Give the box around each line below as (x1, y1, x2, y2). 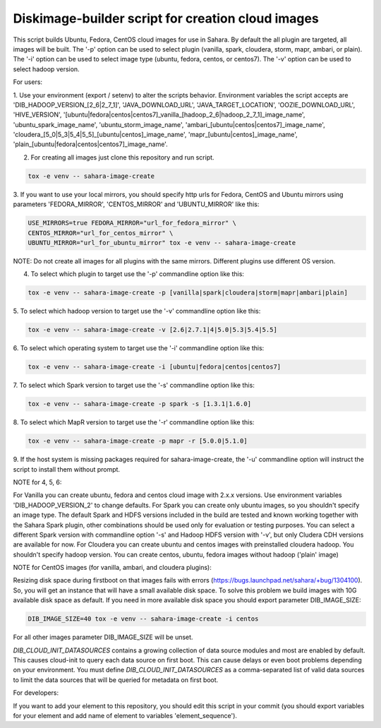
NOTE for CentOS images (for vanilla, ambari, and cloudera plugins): (13, 563, 212, 572)
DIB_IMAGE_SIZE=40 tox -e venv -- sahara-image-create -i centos (28, 615, 259, 623)
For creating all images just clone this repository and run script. (30, 153, 214, 162)
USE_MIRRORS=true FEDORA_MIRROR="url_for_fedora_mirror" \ (28, 219, 236, 227)
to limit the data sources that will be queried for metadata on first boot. (13, 675, 219, 684)
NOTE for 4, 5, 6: (13, 477, 62, 487)
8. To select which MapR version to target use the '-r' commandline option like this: (13, 418, 255, 426)
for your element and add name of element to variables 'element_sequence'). (13, 711, 238, 720)
